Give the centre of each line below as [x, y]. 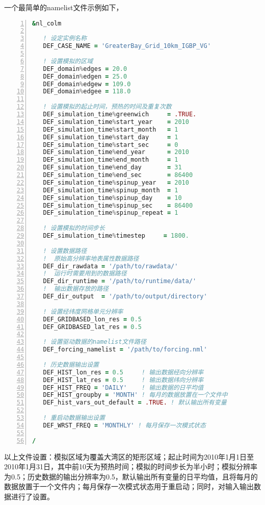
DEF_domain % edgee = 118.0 [87, 92]
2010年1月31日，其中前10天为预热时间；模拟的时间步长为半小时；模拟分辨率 [131, 466]
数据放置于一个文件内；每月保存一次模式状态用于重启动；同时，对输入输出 [129, 486]
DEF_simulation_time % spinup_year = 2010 [116, 182]
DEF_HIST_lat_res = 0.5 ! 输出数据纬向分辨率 [123, 380]
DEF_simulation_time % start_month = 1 [111, 129]
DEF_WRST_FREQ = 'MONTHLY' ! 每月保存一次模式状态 [124, 425]
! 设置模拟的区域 [68, 61]
